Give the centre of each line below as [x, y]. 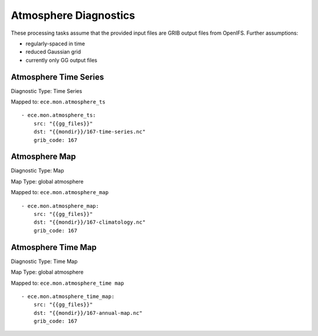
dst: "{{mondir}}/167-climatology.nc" [90, 222]
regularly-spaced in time [55, 44]
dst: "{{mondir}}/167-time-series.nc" [90, 132]
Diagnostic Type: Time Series [47, 91]
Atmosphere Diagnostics [73, 15]
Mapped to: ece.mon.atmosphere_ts [58, 102]
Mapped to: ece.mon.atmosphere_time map [67, 283]
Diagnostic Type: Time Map [44, 261]
